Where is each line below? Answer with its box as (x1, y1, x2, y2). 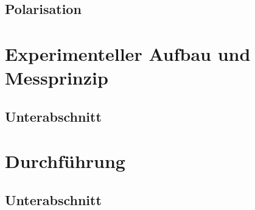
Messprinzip (5, 65, 108, 90)
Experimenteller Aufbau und (5, 41, 251, 66)
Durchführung (5, 149, 125, 173)
